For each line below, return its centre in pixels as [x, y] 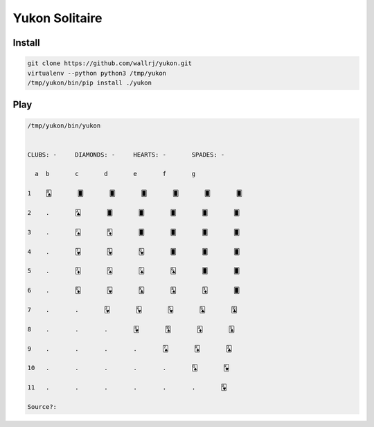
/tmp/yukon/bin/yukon [64, 125]
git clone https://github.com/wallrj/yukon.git [109, 63]
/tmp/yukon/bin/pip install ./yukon [90, 82]
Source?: [42, 407]
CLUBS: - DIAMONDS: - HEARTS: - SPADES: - [126, 155]
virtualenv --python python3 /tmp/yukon [97, 73]
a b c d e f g [115, 174]
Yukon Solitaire [57, 18]
